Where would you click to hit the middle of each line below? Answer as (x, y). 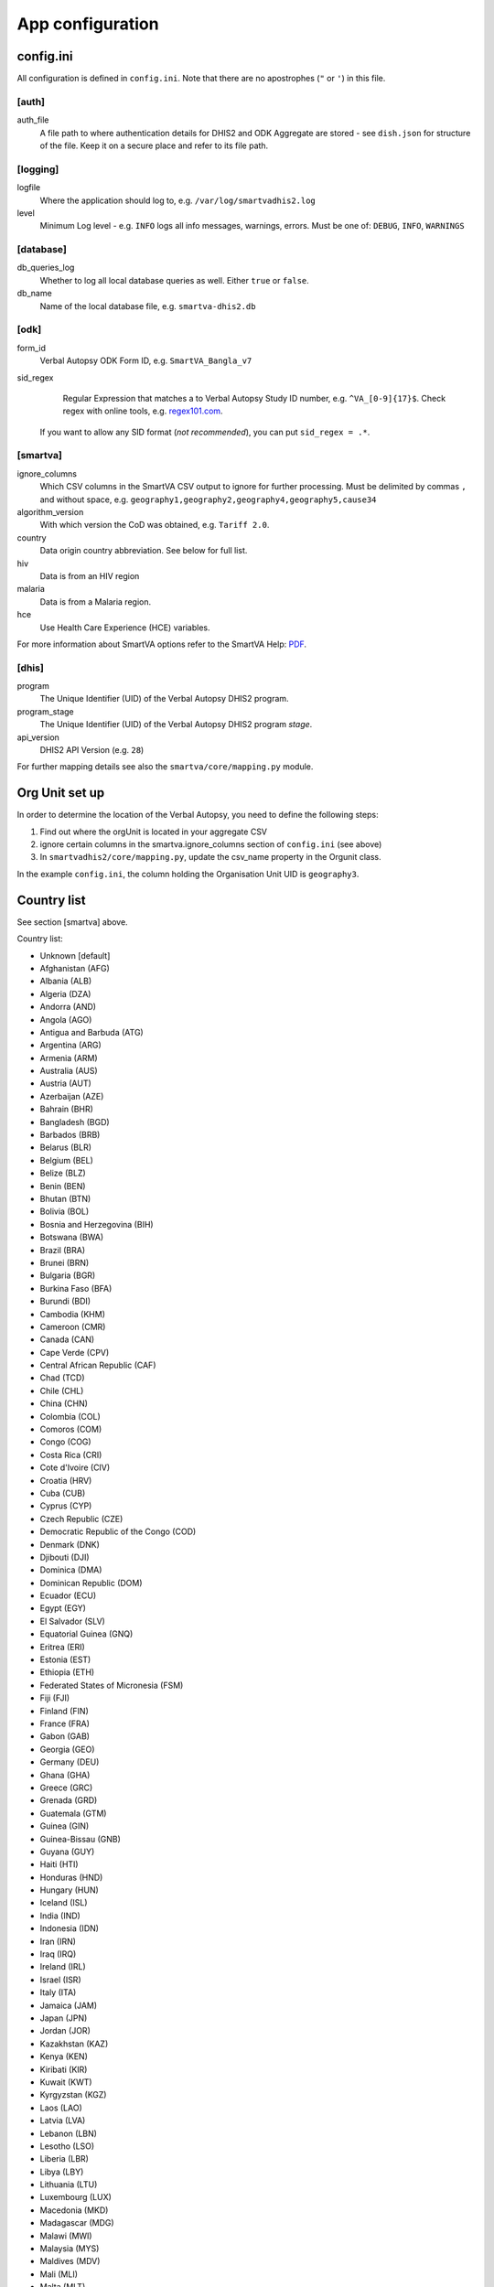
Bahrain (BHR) (66, 1109)
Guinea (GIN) (64, 1826)
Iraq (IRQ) (58, 1954)
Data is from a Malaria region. (95, 601)
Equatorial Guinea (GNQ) (86, 1634)
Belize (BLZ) (63, 1173)
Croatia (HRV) (66, 1480)
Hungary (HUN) (70, 1890)
